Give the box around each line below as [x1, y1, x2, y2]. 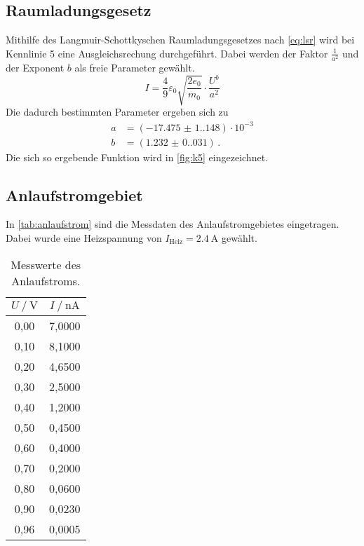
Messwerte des [11, 256, 81, 273]
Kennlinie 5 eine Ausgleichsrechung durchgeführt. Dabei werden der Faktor [6, 46, 328, 60]
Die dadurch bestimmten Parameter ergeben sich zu [6, 104, 229, 119]
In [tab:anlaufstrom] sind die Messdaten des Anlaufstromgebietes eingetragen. [6, 217, 339, 231]
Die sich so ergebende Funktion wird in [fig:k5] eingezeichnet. [6, 149, 268, 164]
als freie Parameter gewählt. [74, 60, 195, 74]
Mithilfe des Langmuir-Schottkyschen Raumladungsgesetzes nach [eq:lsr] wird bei [6, 32, 355, 47]
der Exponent [6, 60, 65, 74]
